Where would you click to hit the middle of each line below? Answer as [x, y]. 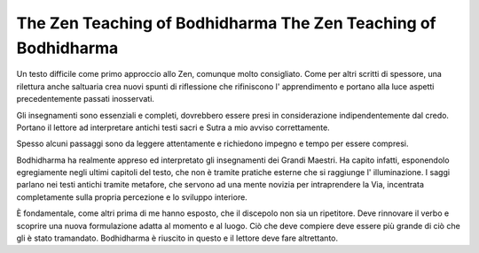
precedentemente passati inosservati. [86, 99]
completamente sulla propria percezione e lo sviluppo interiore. [132, 197]
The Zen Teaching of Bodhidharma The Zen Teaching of [226, 23]
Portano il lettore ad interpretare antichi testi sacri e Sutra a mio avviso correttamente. [173, 127]
